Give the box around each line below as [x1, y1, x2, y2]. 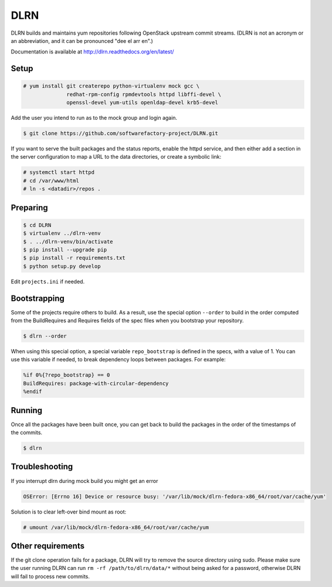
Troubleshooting [11, 462, 73, 472]
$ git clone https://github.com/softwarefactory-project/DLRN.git [23, 130, 218, 137]
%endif [23, 388, 42, 395]
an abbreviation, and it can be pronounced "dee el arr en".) [11, 37, 154, 44]
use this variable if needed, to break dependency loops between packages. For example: [11, 356, 226, 363]
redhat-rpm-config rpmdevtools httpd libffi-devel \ [66, 91, 222, 98]
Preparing [11, 203, 48, 213]
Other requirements [11, 541, 85, 551]
